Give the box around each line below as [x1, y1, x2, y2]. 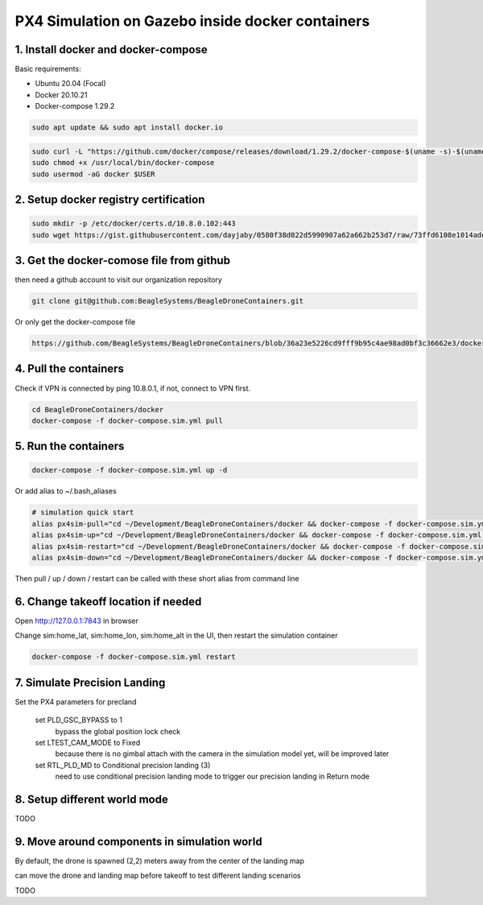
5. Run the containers [14, 440, 125, 453]
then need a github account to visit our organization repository [14, 275, 223, 285]
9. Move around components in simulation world [14, 834, 262, 849]
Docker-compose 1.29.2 [35, 101, 115, 111]
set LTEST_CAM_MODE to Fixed [35, 738, 141, 747]
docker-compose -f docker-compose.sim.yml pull [31, 415, 223, 425]
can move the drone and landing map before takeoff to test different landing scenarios [14, 870, 301, 881]
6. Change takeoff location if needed [14, 594, 202, 608]
